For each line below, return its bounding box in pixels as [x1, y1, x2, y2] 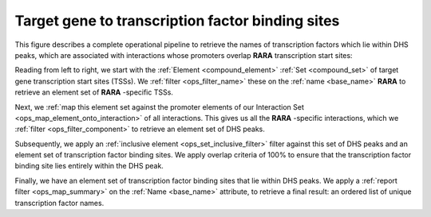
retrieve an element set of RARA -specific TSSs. [14, 87, 173, 97]
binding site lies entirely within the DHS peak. [14, 161, 164, 171]
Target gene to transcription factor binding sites [14, 12, 340, 29]
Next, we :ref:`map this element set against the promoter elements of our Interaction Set [14, 102, 305, 111]
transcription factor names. [14, 198, 105, 207]
